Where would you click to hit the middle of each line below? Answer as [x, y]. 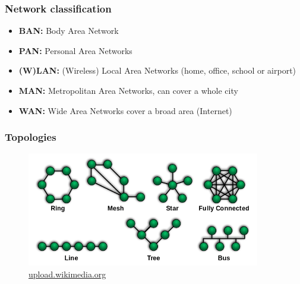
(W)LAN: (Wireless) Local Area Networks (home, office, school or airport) [157, 70]
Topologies [31, 137]
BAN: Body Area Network [69, 31]
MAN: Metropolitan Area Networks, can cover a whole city [128, 90]
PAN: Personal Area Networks [75, 50]
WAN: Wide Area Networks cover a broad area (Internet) [125, 110]
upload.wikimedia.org [67, 274]
